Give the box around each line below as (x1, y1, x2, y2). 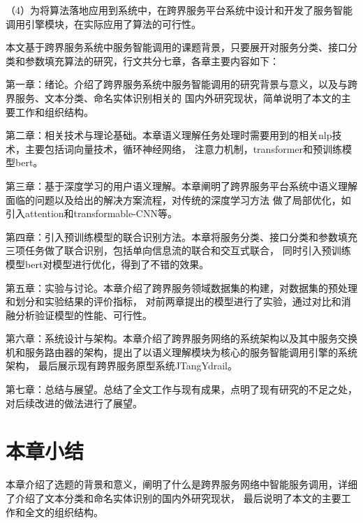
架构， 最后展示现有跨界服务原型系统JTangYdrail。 (6, 358, 237, 373)
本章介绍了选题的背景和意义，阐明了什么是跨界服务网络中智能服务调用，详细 (6, 477, 357, 492)
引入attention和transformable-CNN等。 (6, 206, 177, 221)
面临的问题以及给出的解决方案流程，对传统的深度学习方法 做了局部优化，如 (6, 192, 351, 207)
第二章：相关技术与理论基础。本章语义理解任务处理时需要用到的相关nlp (6, 128, 332, 142)
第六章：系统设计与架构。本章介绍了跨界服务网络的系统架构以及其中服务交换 (6, 331, 357, 346)
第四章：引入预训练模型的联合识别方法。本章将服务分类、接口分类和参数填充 (6, 229, 357, 244)
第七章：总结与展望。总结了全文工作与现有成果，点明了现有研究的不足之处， (6, 382, 357, 397)
